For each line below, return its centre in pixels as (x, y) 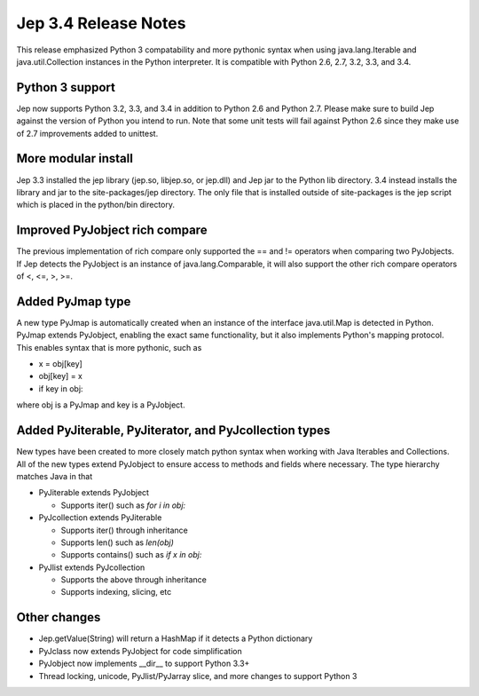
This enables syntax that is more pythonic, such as (109, 347)
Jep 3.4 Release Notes (101, 23)
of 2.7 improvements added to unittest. (87, 133)
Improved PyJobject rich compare (112, 230)
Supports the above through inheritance (134, 580)
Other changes (59, 617)
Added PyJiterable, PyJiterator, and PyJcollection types (173, 431)
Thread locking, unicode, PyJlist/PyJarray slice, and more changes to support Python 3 (198, 676)
